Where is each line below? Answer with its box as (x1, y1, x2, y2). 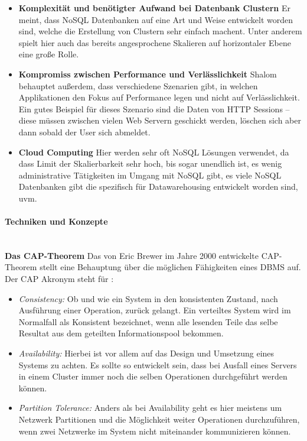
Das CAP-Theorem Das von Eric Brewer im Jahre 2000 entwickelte (5, 249, 259, 261)
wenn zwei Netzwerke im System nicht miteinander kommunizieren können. (18, 424, 291, 437)
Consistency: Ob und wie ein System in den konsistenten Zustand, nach (18, 292, 278, 304)
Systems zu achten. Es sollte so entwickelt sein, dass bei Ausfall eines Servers (18, 358, 297, 371)
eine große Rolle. (18, 48, 79, 60)
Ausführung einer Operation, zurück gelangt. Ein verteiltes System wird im (18, 304, 291, 316)
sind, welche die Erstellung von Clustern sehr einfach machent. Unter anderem (18, 25, 302, 37)
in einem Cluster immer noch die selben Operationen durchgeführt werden (18, 370, 288, 382)
